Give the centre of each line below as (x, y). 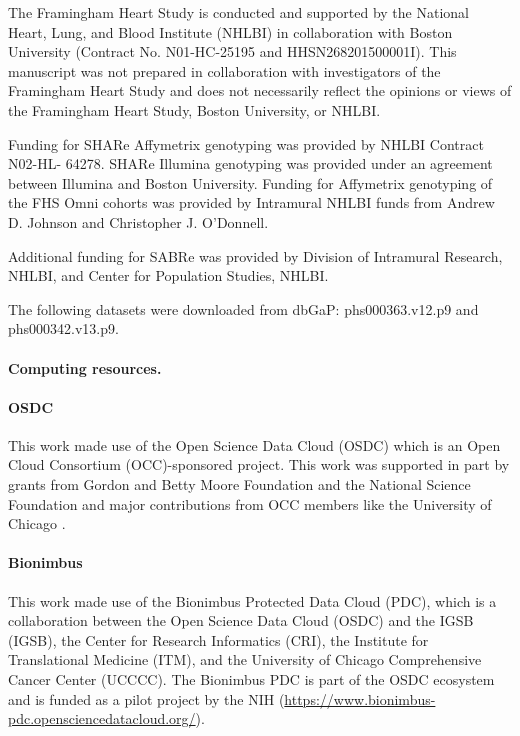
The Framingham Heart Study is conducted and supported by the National (238, 12)
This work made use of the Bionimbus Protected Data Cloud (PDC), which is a (252, 600)
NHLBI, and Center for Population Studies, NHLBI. (168, 275)
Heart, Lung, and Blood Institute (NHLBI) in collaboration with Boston (230, 31)
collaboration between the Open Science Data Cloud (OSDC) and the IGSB (241, 620)
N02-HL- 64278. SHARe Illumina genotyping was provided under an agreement (250, 163)
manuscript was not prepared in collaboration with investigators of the (224, 70)
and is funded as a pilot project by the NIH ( (146, 698)
